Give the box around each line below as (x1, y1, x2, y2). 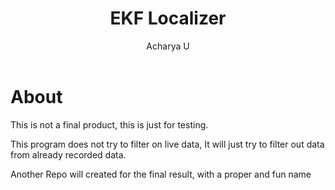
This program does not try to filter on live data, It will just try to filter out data (10, 138, 325, 150)
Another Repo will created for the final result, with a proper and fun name (10, 168, 312, 180)
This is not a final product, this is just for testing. (10, 118, 209, 131)
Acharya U (146, 40, 190, 52)
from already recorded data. (10, 148, 127, 161)
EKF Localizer (109, 7, 227, 30)
